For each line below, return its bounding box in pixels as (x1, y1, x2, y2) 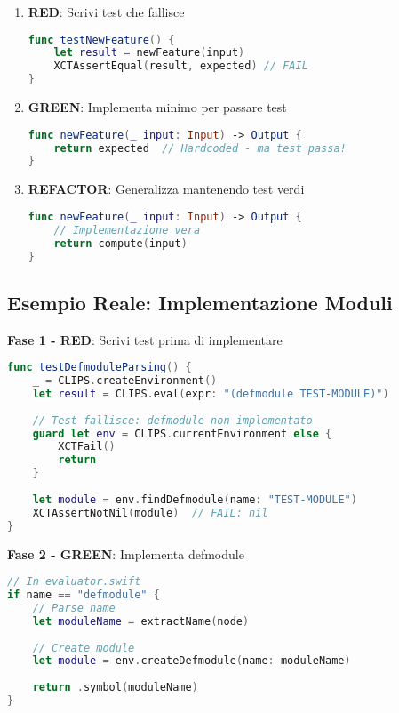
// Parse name (32, 601, 116, 614)
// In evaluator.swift (7, 575, 141, 589)
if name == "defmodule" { (7, 589, 160, 602)
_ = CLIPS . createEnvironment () (32, 374, 218, 388)
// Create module (32, 641, 135, 654)
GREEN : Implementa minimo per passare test (28, 98, 287, 116)
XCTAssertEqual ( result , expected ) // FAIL (53, 60, 308, 73)
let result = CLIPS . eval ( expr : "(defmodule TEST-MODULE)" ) (32, 387, 389, 400)
